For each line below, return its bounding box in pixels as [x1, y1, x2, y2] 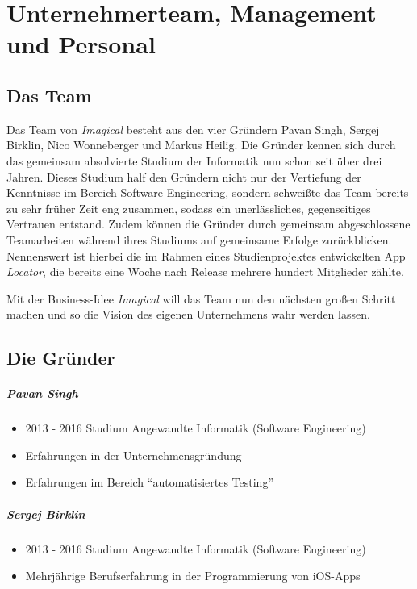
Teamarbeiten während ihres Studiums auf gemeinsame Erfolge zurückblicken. [6, 231, 392, 248]
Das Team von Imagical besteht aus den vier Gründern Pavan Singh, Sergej [6, 120, 380, 137]
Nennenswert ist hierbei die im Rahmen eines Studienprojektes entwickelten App [6, 247, 406, 264]
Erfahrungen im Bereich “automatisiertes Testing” [25, 474, 274, 491]
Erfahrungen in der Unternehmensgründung [25, 446, 242, 463]
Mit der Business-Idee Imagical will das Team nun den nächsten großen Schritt [6, 290, 396, 307]
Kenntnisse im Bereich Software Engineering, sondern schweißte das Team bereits [6, 184, 409, 201]
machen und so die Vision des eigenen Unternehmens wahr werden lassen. [6, 306, 370, 323]
